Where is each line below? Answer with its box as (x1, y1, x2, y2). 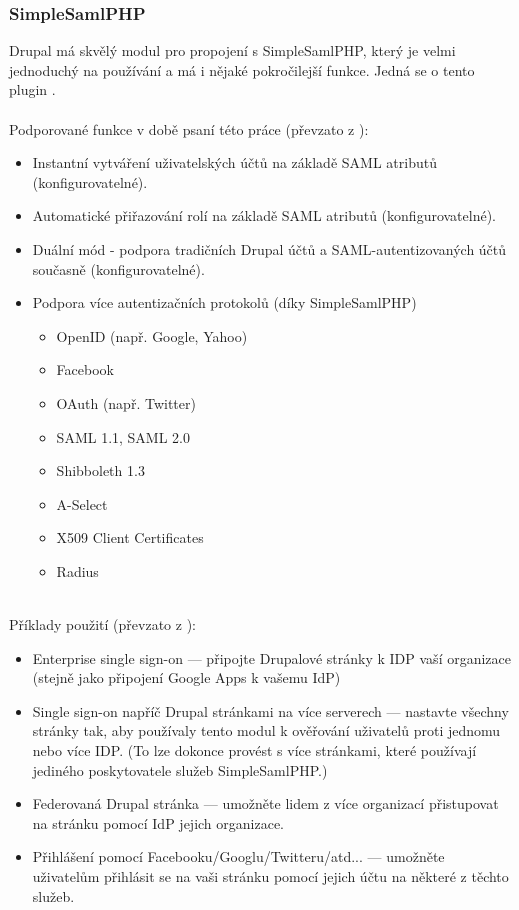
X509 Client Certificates (56, 527, 204, 548)
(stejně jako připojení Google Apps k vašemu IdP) (32, 667, 341, 688)
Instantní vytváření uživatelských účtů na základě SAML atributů (32, 152, 437, 173)
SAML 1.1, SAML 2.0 (56, 426, 190, 447)
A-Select (56, 493, 108, 514)
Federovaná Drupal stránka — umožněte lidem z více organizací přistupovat (32, 793, 499, 814)
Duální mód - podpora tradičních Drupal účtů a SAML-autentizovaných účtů (32, 238, 507, 259)
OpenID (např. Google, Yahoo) (56, 325, 248, 346)
